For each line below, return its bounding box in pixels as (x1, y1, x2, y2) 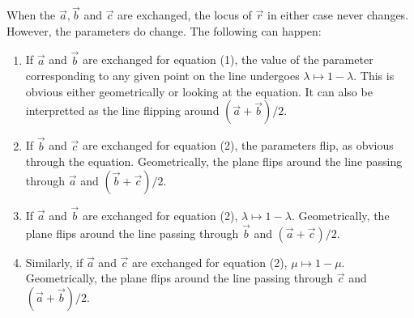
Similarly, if (25, 253, 83, 270)
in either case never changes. (267, 6, 409, 23)
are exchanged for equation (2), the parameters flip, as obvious (82, 137, 394, 154)
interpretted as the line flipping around (25, 102, 220, 119)
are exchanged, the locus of (117, 6, 252, 23)
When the (6, 6, 56, 23)
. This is (353, 67, 395, 84)
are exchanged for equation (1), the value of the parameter (82, 51, 373, 68)
